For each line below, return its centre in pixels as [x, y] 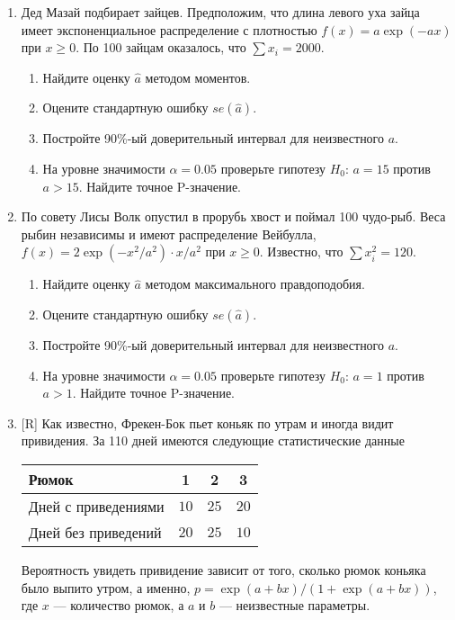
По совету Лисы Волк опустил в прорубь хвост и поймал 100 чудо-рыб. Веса [233, 216]
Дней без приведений [95, 532]
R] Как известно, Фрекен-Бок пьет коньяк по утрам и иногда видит [209, 422]
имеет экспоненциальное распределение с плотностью [169, 29]
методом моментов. [198, 77]
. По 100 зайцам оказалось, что [161, 47]
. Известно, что [301, 252]
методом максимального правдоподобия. [255, 284]
